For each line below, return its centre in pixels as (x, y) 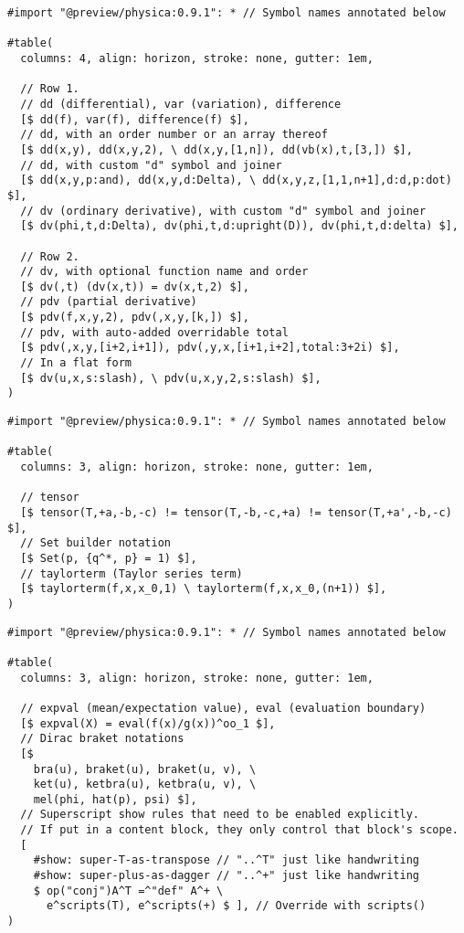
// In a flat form (76, 363)
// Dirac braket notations (102, 739)
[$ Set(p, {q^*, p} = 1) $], (109, 558)
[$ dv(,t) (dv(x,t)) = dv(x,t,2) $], (135, 286)
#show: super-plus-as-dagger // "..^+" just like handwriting (227, 876)
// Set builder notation (95, 543)
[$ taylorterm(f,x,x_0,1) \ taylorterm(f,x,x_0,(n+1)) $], (204, 589)
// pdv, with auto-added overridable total (154, 332)
